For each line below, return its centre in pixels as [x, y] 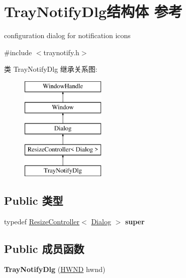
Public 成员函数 [44, 248]
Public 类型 [34, 200]
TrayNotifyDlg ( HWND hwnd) [55, 269]
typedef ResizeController [42, 221]
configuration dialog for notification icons [67, 35]
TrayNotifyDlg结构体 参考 [93, 11]
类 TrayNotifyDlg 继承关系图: [51, 69]
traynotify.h [61, 52]
